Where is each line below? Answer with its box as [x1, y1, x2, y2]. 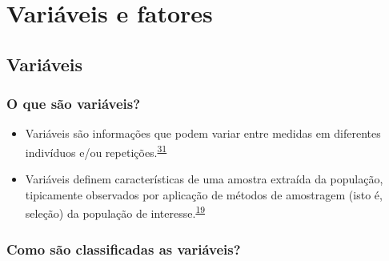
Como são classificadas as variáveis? [6, 239, 241, 259]
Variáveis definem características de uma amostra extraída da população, [25, 171, 383, 187]
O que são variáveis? [6, 94, 141, 114]
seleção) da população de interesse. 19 [25, 203, 206, 222]
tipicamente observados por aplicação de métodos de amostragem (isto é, [25, 186, 383, 203]
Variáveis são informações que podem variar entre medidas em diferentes [25, 125, 381, 142]
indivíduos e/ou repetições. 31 [25, 141, 167, 160]
